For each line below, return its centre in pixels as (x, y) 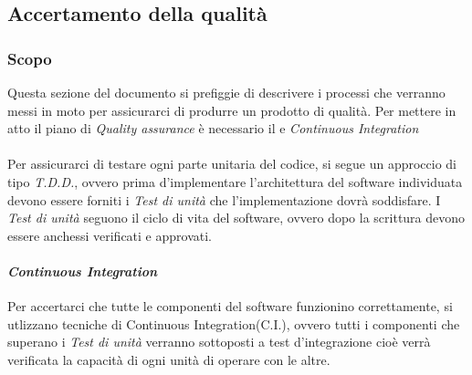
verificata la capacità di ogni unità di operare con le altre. (169, 359)
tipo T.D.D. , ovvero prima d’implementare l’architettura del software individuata (235, 181)
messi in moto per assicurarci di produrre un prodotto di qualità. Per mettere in (232, 110)
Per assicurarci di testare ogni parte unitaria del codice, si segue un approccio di (232, 164)
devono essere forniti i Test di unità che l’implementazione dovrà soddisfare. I (224, 199)
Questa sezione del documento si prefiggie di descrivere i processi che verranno (226, 92)
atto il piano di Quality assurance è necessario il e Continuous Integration (213, 128)
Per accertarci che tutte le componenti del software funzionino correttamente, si (230, 306)
